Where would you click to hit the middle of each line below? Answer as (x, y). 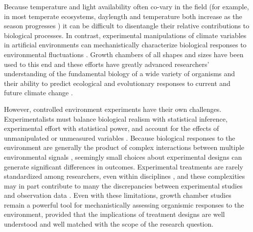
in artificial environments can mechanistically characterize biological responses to (125, 45)
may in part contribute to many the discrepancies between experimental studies (123, 185)
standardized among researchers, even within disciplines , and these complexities (125, 176)
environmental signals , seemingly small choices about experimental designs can (123, 157)
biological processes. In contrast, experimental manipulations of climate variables (125, 35)
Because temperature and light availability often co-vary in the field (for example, (126, 6)
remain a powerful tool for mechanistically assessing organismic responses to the (124, 204)
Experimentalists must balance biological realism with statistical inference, (116, 118)
